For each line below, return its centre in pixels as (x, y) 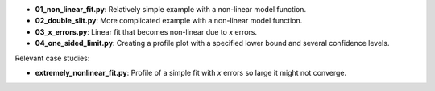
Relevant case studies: (52, 58)
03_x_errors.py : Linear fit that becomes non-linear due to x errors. (146, 31)
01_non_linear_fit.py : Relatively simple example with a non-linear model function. (170, 9)
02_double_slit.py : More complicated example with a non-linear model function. (169, 21)
